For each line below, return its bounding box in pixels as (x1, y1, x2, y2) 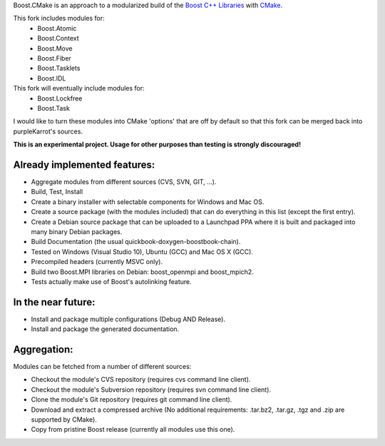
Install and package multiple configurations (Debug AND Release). (31, 315, 226, 323)
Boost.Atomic (37, 24, 77, 32)
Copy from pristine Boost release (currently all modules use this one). (31, 425, 235, 434)
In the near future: (13, 296, 96, 308)
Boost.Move (37, 44, 73, 53)
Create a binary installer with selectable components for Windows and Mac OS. (31, 197, 265, 206)
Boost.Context (37, 34, 80, 43)
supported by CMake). (31, 415, 98, 424)
